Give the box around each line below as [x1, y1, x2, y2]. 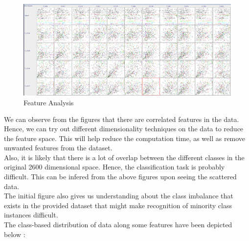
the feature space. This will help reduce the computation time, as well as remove [4, 133, 246, 143]
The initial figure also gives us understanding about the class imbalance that [4, 191, 233, 201]
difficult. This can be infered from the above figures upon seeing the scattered [4, 171, 237, 182]
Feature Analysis [23, 97, 74, 107]
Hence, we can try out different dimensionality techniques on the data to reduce [4, 123, 244, 134]
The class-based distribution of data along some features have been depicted [4, 219, 232, 230]
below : [4, 229, 25, 239]
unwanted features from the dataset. [4, 143, 113, 153]
